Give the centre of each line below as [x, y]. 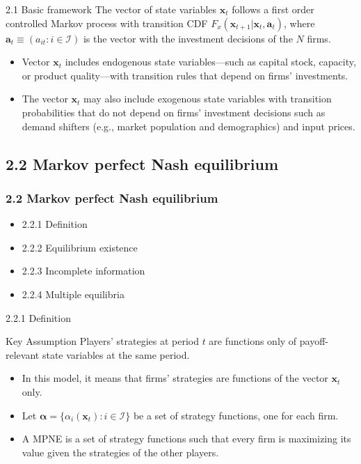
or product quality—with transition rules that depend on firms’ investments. [185, 75]
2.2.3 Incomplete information [83, 271]
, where [299, 23]
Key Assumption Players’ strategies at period [102, 341]
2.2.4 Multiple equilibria [73, 294]
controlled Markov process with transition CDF [107, 23]
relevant [23, 354]
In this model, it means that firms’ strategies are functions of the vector [175, 378]
